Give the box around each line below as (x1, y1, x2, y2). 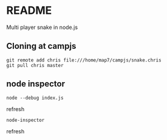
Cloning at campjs (6, 41, 77, 51)
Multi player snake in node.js (6, 24, 78, 31)
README (6, 4, 52, 17)
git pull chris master (6, 62, 64, 68)
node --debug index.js (6, 95, 64, 101)
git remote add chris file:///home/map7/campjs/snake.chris (6, 57, 162, 63)
